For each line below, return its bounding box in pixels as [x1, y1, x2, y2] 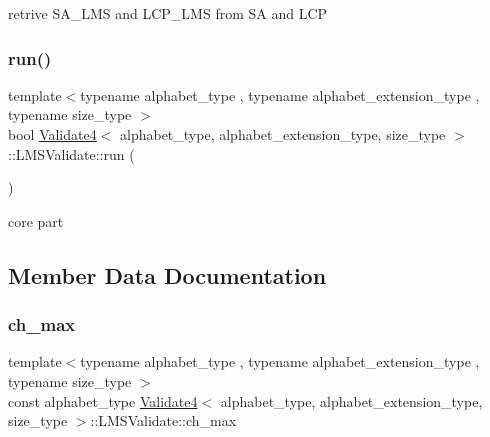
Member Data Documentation [8, 259, 327, 290]
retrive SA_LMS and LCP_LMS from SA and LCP [8, 3, 328, 23]
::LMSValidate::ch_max [90, 410, 237, 431]
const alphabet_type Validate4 [8, 390, 198, 411]
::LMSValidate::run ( [8, 143, 135, 164]
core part [8, 210, 64, 231]
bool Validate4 [8, 124, 97, 144]
